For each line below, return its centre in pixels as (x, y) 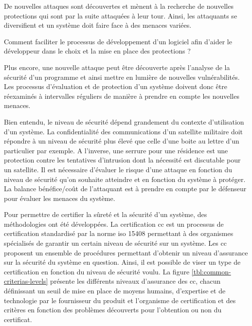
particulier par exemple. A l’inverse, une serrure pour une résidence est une (116, 150)
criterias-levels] (26, 281)
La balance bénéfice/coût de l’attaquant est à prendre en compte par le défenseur (125, 189)
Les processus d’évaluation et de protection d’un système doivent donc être (116, 86)
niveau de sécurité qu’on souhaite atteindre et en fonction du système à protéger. (125, 179)
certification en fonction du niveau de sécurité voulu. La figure (97, 271)
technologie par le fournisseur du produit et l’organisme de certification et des (120, 300)
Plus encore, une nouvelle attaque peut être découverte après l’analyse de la (117, 67)
